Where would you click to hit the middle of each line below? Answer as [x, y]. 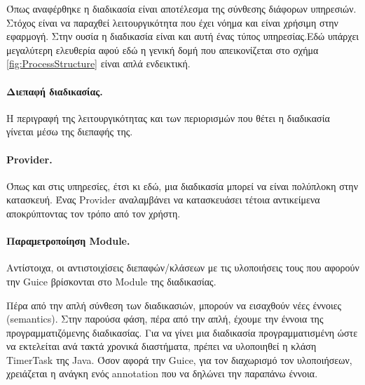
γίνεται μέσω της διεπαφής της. [70, 131]
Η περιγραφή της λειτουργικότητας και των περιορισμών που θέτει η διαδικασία [168, 117]
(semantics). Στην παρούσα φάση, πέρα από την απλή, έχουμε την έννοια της [165, 319]
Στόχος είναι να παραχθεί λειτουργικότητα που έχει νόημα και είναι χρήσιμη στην [172, 22]
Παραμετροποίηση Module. [68, 241]
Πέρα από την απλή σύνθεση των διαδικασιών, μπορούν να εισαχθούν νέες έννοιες [174, 305]
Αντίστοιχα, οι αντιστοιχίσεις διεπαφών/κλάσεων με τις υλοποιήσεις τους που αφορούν [183, 268]
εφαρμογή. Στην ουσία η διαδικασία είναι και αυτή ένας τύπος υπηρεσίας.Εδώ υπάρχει [183, 36]
